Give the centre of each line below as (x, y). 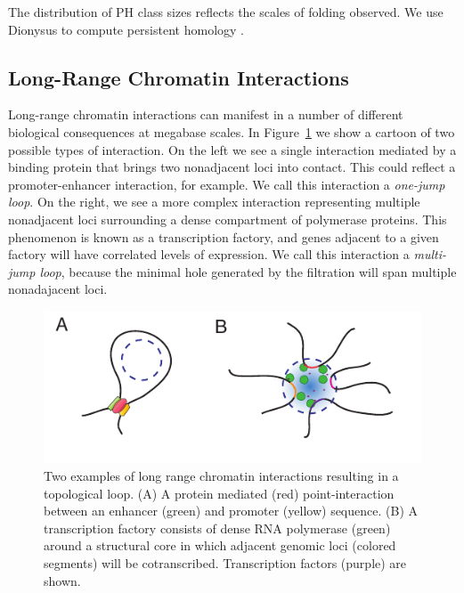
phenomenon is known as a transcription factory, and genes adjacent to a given (224, 236)
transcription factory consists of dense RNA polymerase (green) (217, 528)
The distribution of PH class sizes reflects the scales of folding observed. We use (226, 12)
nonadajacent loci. (58, 289)
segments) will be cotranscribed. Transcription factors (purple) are (225, 562)
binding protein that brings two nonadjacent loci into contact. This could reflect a (232, 167)
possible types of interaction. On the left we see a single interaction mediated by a (232, 149)
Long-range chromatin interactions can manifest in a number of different (206, 114)
